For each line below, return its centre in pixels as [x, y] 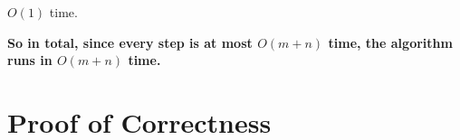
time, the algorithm [390, 42]
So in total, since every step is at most [130, 42]
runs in [30, 60]
